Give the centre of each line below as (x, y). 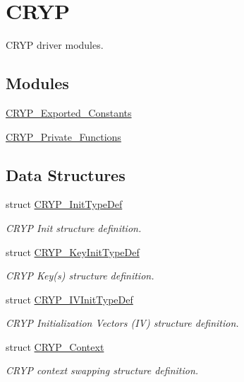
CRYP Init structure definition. (74, 227)
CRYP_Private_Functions (63, 136)
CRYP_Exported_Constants (69, 112)
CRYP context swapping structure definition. (102, 370)
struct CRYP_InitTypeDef (64, 204)
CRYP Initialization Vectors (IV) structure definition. (122, 323)
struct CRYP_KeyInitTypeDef (73, 251)
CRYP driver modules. (55, 45)
